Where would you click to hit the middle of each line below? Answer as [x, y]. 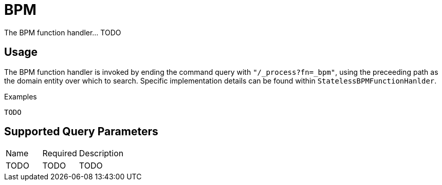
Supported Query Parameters [81, 132]
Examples [21, 96]
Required [60, 153]
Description [101, 153]
